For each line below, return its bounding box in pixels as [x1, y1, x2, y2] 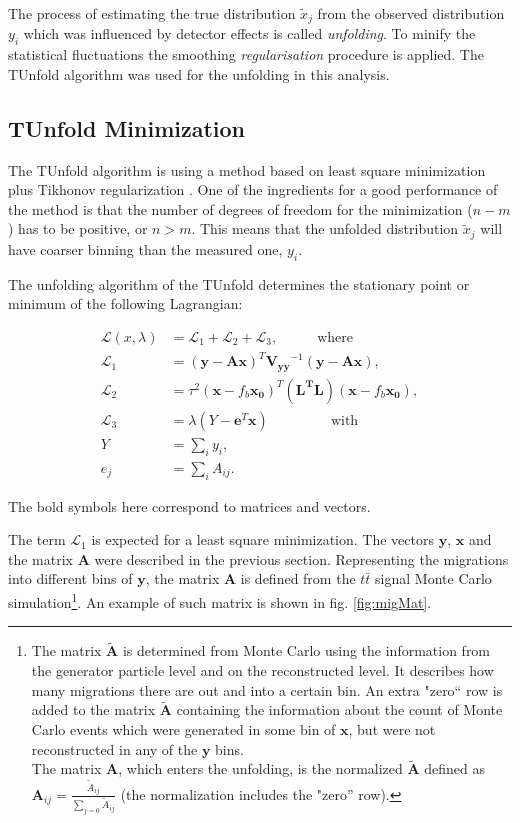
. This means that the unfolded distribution [191, 218, 459, 239]
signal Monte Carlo [375, 568, 492, 589]
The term [8, 529, 66, 550]
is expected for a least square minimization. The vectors [91, 529, 434, 550]
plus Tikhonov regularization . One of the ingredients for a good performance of [8, 179, 498, 200]
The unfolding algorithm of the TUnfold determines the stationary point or [8, 273, 470, 294]
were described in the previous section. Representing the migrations [94, 548, 509, 569]
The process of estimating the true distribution [8, 3, 296, 23]
